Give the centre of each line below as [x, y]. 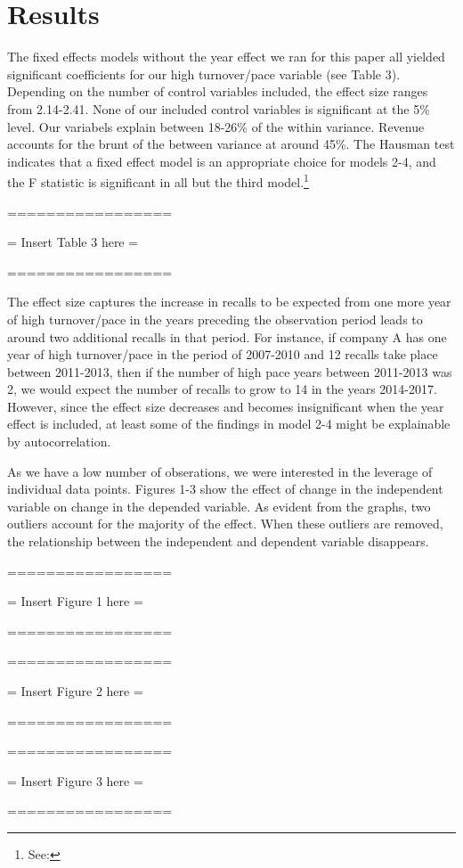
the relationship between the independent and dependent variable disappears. [218, 541]
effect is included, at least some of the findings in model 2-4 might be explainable [229, 424]
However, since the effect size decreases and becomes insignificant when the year [226, 406]
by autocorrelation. [59, 442]
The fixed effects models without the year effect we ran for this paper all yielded [226, 57]
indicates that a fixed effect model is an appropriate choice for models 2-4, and [222, 161]
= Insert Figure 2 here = [75, 691]
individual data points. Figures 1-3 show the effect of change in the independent [225, 489]
